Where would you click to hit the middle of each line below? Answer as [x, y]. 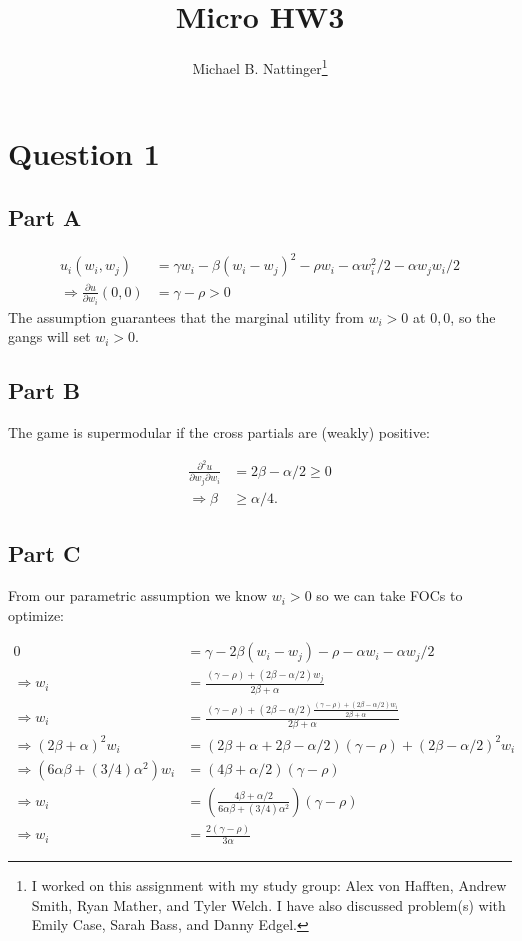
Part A [45, 216]
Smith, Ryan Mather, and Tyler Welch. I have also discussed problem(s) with [268, 904]
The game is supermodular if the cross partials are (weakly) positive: [219, 432]
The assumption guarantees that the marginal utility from [186, 316]
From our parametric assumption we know [138, 595]
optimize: [36, 614]
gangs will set [49, 336]
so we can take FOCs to [389, 595]
